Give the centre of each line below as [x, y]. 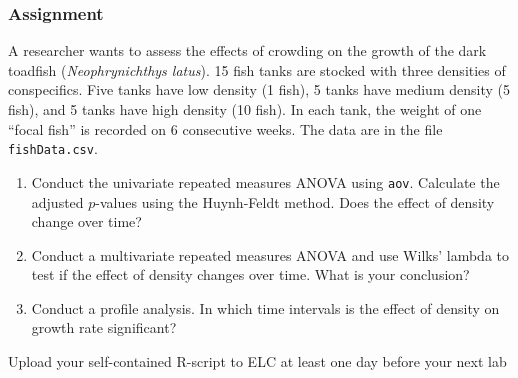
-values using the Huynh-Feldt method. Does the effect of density [295, 201]
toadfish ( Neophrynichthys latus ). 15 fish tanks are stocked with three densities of [257, 69]
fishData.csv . [53, 148]
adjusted [57, 201]
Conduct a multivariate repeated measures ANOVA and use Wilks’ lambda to [270, 254]
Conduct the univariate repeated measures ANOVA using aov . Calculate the [265, 181]
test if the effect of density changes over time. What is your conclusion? [250, 274]
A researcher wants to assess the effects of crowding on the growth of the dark [247, 50]
